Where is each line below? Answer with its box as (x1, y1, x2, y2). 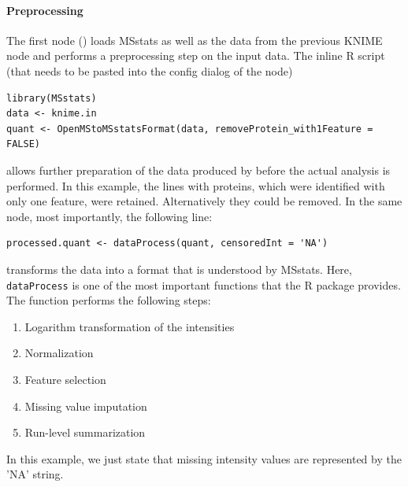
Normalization (24, 345, 94, 361)
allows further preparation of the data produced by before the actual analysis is (6, 161, 391, 178)
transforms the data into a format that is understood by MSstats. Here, (6, 260, 352, 277)
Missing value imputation (24, 397, 147, 414)
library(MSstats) (6, 92, 97, 104)
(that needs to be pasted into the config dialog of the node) (6, 62, 293, 79)
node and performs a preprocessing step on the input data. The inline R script (6, 47, 385, 64)
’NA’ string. (6, 466, 64, 482)
